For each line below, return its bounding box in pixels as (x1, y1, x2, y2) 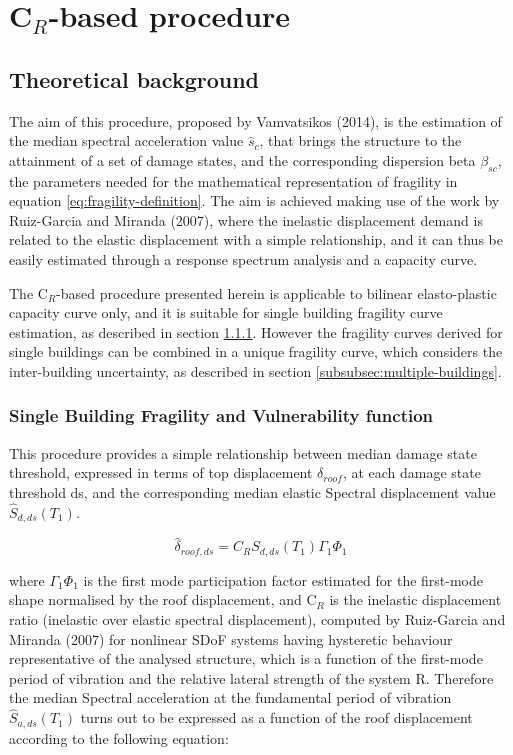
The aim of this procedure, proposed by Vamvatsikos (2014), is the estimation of (9, 110, 502, 131)
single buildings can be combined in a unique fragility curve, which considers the (9, 341, 503, 362)
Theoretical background (9, 63, 260, 94)
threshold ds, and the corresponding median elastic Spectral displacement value (9, 481, 496, 502)
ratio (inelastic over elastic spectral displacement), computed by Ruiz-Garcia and (9, 609, 506, 630)
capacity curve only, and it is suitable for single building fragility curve (9, 302, 443, 323)
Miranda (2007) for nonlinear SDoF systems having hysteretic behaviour (9, 628, 453, 649)
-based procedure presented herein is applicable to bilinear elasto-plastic (56, 282, 497, 303)
